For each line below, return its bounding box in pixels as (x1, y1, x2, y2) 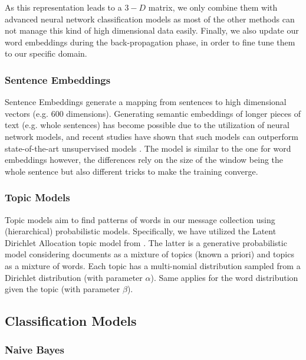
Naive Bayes (5, 342, 64, 357)
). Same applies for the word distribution (150, 271, 298, 283)
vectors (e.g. (5, 107, 48, 119)
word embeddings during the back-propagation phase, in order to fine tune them (5, 35, 295, 48)
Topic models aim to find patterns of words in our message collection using (5, 213, 275, 225)
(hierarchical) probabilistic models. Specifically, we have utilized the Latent (5, 225, 277, 237)
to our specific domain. (5, 47, 87, 60)
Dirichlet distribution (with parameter (5, 271, 143, 283)
